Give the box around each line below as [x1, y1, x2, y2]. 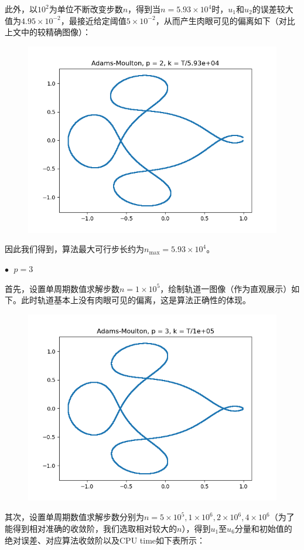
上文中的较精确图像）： [5, 26, 91, 38]
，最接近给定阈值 [60, 14, 127, 26]
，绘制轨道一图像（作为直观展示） [160, 282, 292, 294]
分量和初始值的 [234, 522, 292, 534]
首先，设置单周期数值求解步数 [5, 282, 119, 294]
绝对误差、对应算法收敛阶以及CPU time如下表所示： [5, 534, 206, 546]
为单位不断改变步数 [49, 3, 123, 15]
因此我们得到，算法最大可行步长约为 [5, 243, 144, 255]
